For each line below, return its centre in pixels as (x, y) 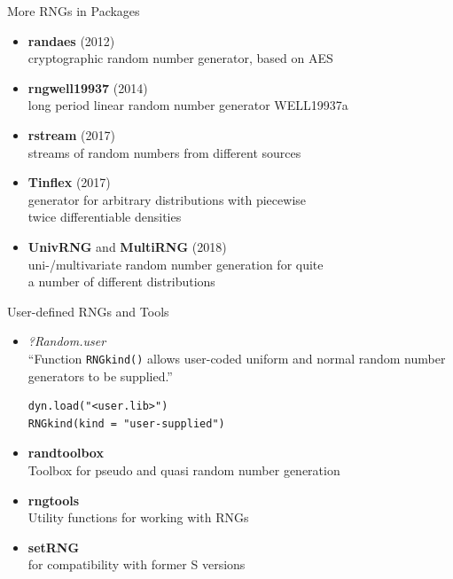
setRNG (54, 547)
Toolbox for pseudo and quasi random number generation (184, 469)
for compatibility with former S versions (137, 564)
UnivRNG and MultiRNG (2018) (127, 246)
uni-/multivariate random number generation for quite (176, 264)
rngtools (54, 500)
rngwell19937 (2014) (88, 87)
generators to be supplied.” (100, 376)
